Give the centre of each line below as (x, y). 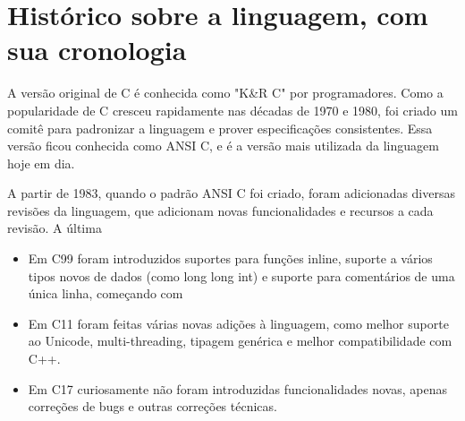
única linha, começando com (106, 293)
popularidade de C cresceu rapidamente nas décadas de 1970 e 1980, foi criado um (232, 110)
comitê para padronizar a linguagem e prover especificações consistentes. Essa (220, 128)
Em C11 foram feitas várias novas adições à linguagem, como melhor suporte (238, 323)
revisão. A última (55, 228)
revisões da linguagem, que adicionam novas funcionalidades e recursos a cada (220, 210)
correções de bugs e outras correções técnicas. (152, 406)
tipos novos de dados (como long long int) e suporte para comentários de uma (241, 275)
